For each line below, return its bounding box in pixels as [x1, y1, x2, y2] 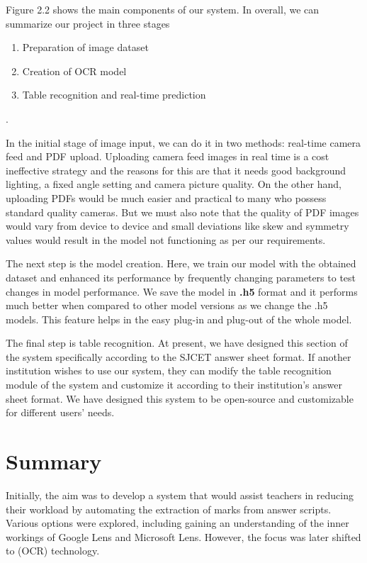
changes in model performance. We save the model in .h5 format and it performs [6, 284, 358, 299]
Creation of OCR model [22, 63, 127, 78]
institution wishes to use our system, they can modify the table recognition [6, 363, 332, 378]
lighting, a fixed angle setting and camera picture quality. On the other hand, [6, 177, 341, 191]
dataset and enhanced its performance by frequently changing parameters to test [6, 269, 356, 284]
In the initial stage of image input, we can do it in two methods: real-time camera [6, 135, 361, 150]
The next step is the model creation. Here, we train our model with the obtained [6, 256, 356, 271]
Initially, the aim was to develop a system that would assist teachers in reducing [6, 487, 354, 502]
